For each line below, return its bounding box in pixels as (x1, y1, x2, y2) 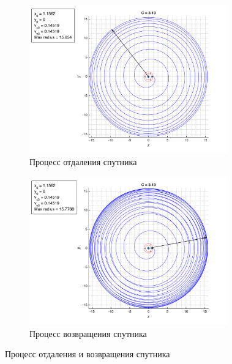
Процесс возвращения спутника (29, 327, 147, 340)
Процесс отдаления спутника (29, 155, 137, 168)
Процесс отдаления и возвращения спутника (5, 347, 170, 360)
